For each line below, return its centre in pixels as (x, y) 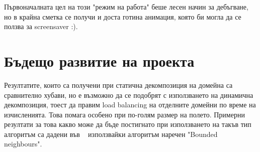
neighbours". (23, 144)
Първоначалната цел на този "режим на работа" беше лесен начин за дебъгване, (126, 7)
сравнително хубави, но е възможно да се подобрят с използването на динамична (129, 95)
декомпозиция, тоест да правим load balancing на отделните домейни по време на (130, 105)
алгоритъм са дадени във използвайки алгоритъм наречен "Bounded (111, 134)
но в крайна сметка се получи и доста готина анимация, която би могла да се (123, 16)
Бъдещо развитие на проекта (99, 60)
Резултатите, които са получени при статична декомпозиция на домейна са (118, 85)
